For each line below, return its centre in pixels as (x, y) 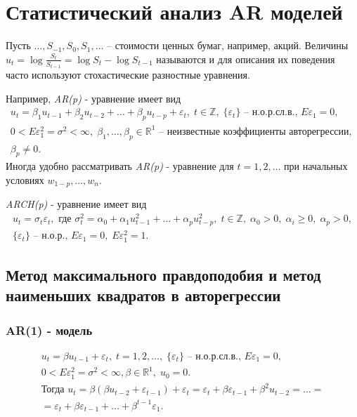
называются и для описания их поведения (246, 59)
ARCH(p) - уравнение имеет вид (76, 204)
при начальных (316, 166)
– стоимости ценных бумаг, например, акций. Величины (228, 45)
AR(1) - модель (49, 330)
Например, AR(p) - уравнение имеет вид (93, 98)
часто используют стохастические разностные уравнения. (128, 75)
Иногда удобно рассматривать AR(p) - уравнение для (120, 166)
